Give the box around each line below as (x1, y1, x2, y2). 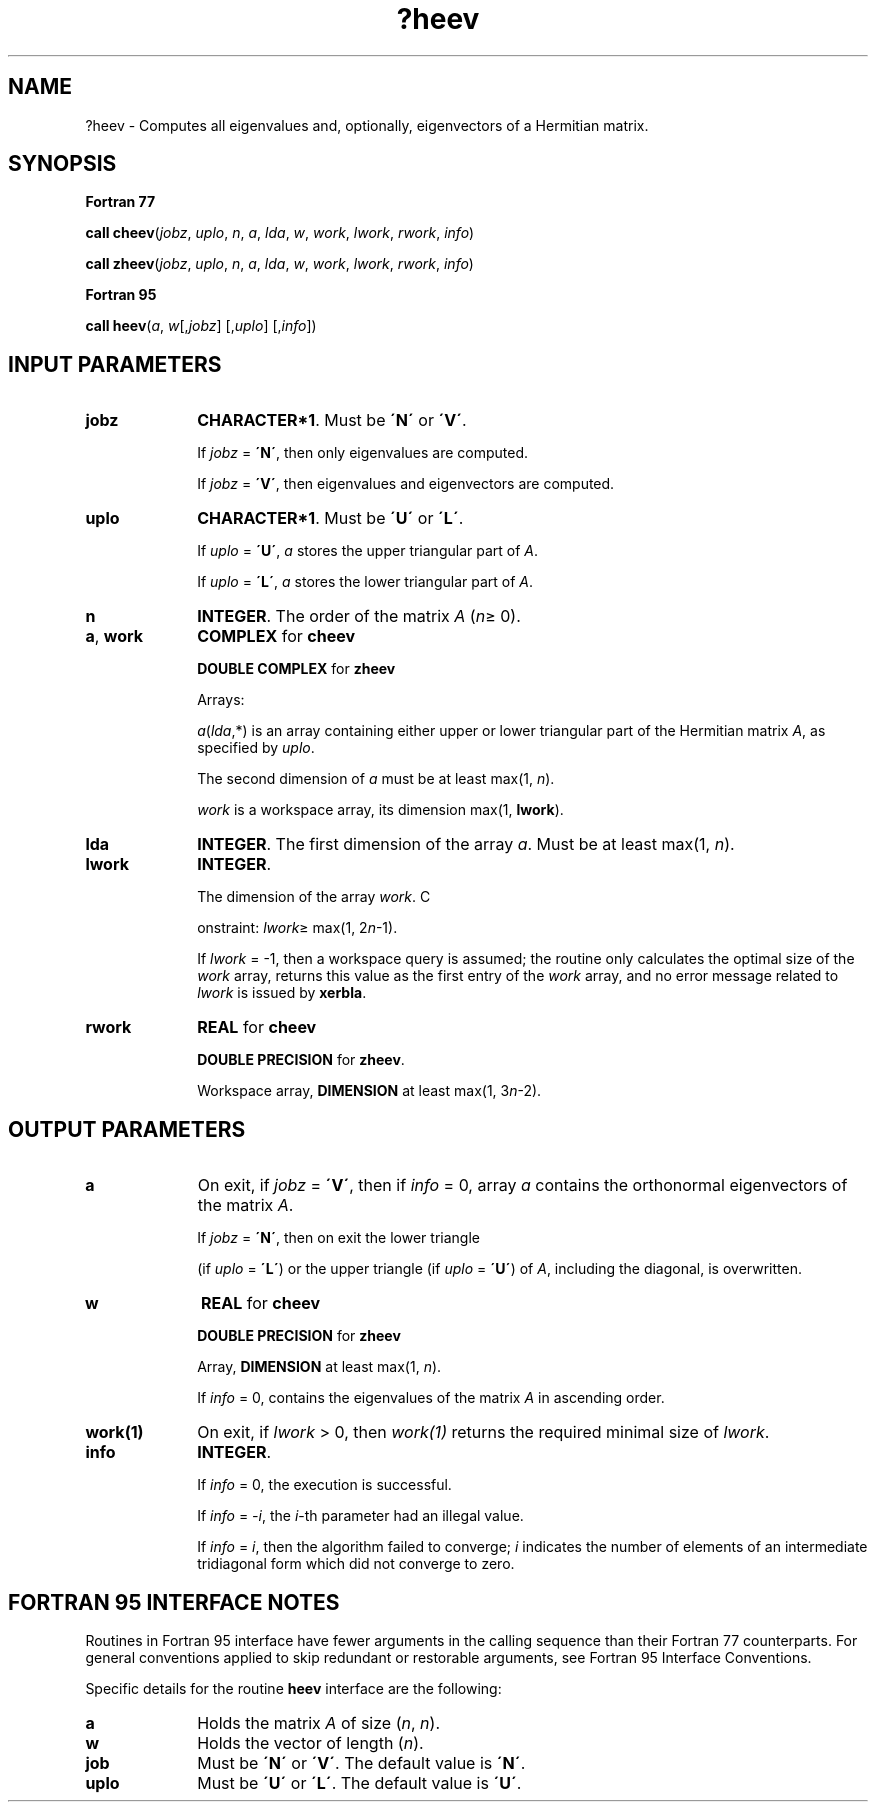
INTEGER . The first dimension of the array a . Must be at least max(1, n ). (197, 834, 735, 855)
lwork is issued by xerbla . (197, 984, 367, 1002)
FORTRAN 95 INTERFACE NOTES (8, 1589, 340, 1615)
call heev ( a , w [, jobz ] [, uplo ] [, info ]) (85, 317, 317, 335)
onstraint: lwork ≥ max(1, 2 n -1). (197, 919, 398, 937)
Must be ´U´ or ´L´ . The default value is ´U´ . (197, 1772, 522, 1793)
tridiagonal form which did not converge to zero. (197, 1555, 515, 1573)
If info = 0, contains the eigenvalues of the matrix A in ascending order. (197, 1389, 665, 1407)
